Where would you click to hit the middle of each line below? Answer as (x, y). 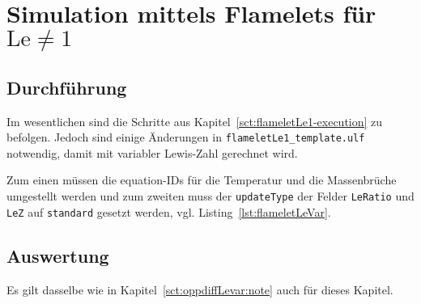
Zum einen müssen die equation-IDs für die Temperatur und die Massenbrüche (202, 180)
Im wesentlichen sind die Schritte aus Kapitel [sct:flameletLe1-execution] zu (195, 121)
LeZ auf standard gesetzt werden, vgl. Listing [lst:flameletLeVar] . (169, 211)
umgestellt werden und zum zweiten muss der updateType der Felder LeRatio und (210, 196)
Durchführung (67, 87)
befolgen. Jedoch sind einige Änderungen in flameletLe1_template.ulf (186, 137)
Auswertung (58, 255)
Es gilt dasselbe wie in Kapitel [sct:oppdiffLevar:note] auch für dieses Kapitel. (200, 289)
